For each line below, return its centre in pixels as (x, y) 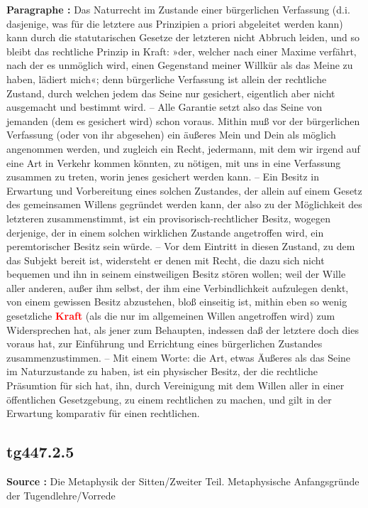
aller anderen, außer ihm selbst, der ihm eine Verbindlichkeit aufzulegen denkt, (178, 287)
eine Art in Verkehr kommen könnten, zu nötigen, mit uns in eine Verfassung (174, 162)
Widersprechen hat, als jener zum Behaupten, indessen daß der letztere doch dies (183, 329)
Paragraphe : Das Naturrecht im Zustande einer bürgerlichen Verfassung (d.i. (178, 9)
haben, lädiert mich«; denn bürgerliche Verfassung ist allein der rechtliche (167, 79)
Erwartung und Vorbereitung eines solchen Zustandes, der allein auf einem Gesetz (184, 190)
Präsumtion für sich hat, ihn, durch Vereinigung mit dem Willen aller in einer (175, 385)
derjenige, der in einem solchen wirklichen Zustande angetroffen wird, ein (165, 232)
